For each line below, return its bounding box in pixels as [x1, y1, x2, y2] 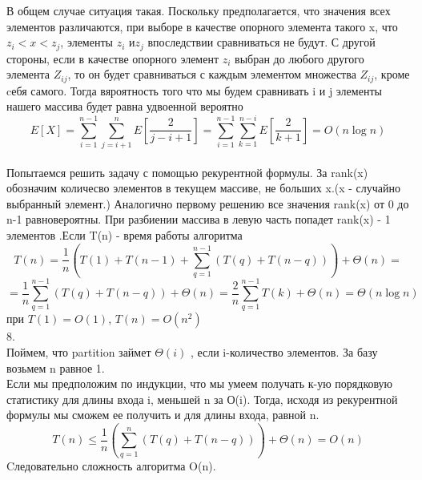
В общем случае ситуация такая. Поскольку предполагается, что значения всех [6, 2, 391, 18]
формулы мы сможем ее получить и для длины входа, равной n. [6, 406, 320, 423]
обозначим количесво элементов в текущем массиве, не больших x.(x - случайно [6, 179, 401, 196]
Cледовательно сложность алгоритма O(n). [6, 457, 216, 474]
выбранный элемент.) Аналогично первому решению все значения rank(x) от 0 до [6, 195, 409, 212]
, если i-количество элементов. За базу [190, 344, 378, 360]
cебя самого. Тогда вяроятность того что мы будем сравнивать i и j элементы [6, 82, 382, 99]
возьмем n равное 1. [6, 359, 105, 376]
